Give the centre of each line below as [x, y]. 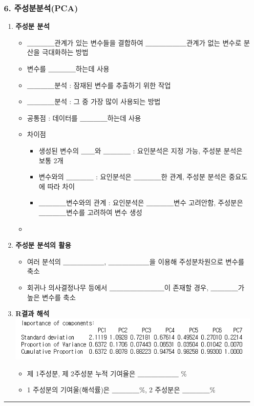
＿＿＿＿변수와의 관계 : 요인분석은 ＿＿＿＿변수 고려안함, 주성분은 [141, 203]
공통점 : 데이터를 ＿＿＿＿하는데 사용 [84, 118]
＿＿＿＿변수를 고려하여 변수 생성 [91, 212]
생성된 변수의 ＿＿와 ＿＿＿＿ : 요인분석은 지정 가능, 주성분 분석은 [141, 150]
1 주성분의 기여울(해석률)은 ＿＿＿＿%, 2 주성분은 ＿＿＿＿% [121, 390]
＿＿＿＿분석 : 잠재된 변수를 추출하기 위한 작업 [99, 85]
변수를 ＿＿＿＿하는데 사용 [68, 68]
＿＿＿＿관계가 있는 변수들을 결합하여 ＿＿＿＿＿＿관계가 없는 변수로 [134, 42]
